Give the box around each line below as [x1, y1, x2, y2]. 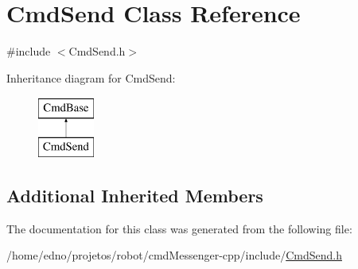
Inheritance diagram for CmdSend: [6, 69, 176, 86]
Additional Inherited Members [6, 183, 263, 207]
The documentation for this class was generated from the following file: [6, 220, 352, 236]
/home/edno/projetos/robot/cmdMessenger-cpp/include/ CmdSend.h [6, 247, 342, 263]
